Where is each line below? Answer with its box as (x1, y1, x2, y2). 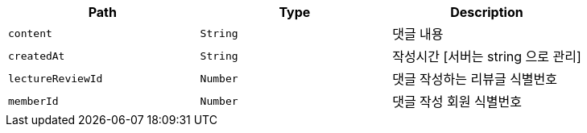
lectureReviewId (8, 72, 103, 85)
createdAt (8, 49, 65, 62)
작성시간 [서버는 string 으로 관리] (392, 48, 581, 64)
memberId (8, 94, 59, 107)
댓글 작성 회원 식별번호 (392, 94, 522, 110)
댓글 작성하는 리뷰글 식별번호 (392, 71, 558, 87)
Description (450, 4, 523, 20)
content (8, 27, 52, 39)
